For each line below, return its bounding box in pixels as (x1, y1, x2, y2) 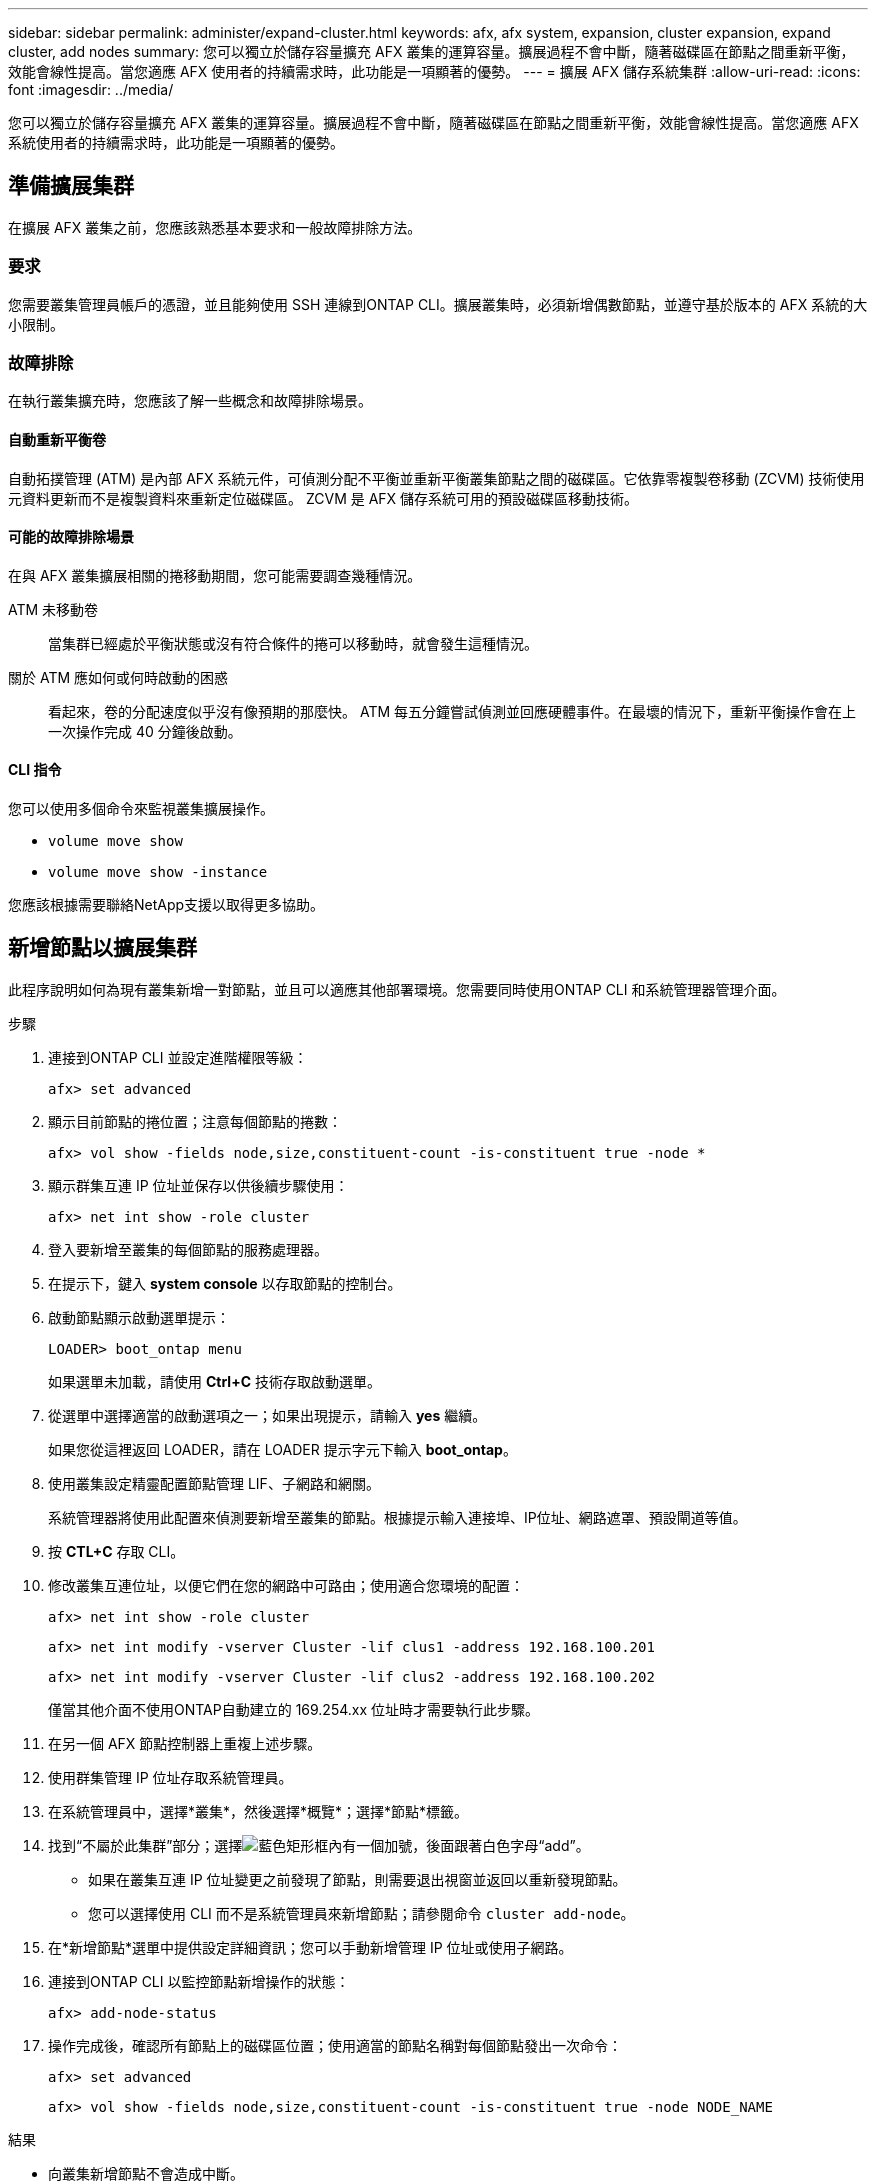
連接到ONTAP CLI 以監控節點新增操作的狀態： (48, 1972, 350, 1990)
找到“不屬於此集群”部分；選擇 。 (48, 1836, 590, 1854)
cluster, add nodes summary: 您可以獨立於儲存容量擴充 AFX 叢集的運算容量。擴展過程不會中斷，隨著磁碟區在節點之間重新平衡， (8, 43, 855, 60)
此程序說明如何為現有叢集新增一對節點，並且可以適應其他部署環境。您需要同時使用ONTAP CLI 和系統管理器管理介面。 (8, 980, 786, 998)
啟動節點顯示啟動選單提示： (48, 1308, 230, 1326)
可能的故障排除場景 (8, 528, 134, 546)
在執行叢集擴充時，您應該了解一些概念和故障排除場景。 (8, 392, 372, 410)
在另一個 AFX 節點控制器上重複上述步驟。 (48, 1734, 322, 1752)
